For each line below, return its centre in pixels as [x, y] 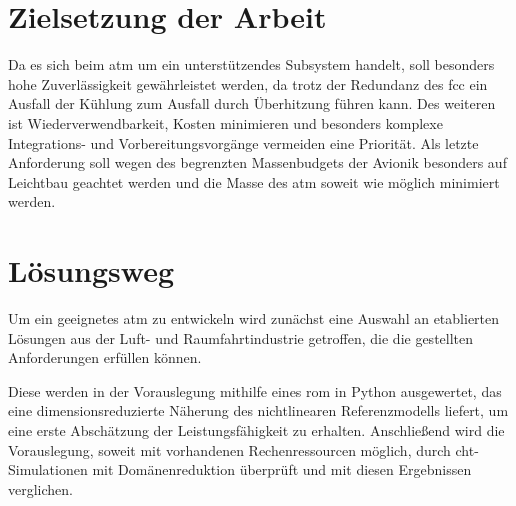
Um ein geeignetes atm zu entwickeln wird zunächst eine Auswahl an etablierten [254, 318]
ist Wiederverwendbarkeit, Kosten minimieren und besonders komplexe [225, 122]
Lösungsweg [91, 270]
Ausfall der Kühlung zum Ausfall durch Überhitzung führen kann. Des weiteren [252, 103]
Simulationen [48, 469]
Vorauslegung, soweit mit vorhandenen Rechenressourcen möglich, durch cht [241, 449]
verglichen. [40, 488]
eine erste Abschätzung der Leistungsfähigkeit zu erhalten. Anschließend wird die [256, 429]
